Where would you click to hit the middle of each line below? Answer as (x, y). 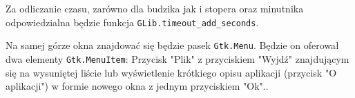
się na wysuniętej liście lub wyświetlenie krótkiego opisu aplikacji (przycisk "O (171, 72)
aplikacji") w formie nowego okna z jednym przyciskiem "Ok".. (137, 86)
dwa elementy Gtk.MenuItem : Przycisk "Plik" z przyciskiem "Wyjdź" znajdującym (177, 58)
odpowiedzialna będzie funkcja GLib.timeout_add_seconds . (132, 22)
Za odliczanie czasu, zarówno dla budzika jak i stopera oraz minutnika (155, 8)
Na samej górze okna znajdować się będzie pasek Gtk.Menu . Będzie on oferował (172, 45)
